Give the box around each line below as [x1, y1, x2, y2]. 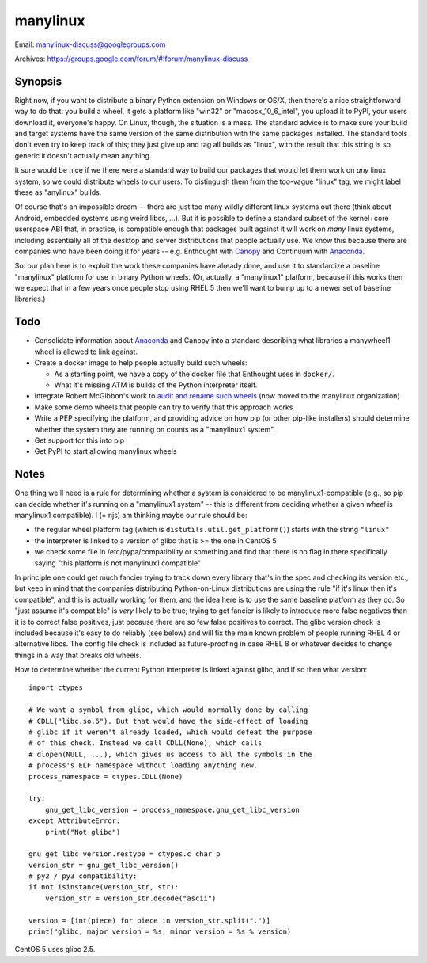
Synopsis [14, 74, 62, 88]
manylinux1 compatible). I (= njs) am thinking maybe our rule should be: [14, 510, 248, 520]
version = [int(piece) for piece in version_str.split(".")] [28, 915, 270, 925]
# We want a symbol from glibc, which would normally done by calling [28, 706, 308, 714]
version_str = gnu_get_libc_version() [28, 860, 179, 870]
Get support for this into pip [34, 436, 125, 445]
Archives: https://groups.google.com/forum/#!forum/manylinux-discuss [14, 54, 248, 63]
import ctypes [28, 683, 83, 692]
